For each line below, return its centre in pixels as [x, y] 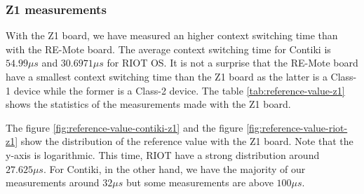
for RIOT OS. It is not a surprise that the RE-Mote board [232, 63]
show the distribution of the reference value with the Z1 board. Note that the [187, 141]
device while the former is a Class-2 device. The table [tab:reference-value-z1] [179, 90]
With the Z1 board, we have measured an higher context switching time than [172, 35]
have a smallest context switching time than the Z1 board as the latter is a [167, 76]
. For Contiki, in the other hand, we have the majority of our [174, 168]
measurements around [53, 182]
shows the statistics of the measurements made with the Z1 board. [148, 104]
